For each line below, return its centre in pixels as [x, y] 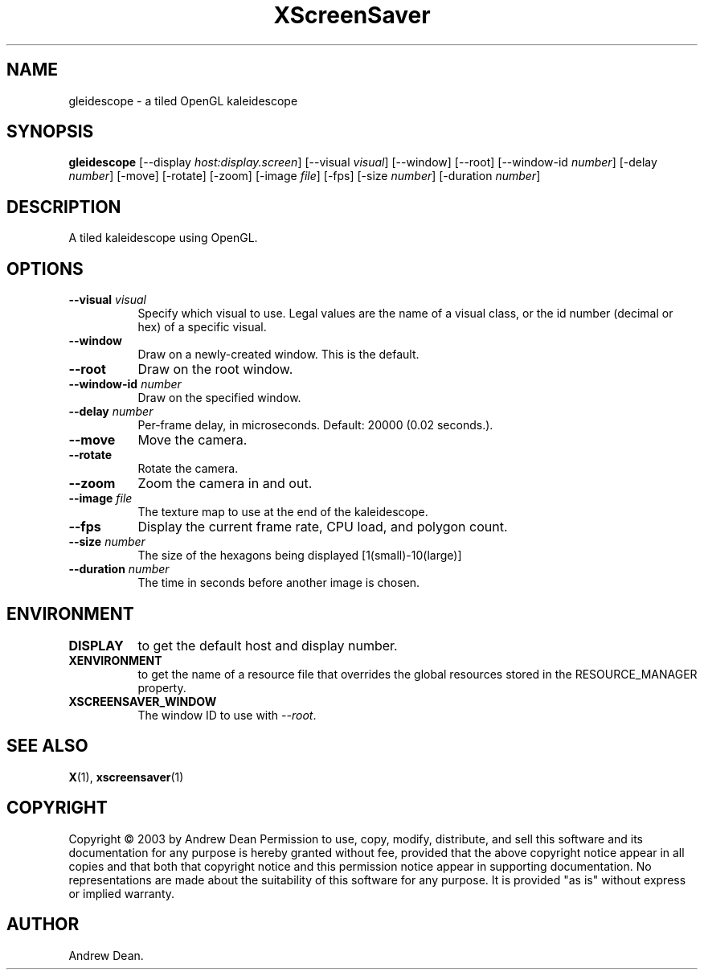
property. [162, 687]
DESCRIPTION [64, 207]
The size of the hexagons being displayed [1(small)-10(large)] [300, 556]
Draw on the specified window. [219, 398]
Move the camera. [192, 440]
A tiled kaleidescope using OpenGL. [163, 238]
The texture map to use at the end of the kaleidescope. [283, 512]
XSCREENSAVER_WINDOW [143, 701]
